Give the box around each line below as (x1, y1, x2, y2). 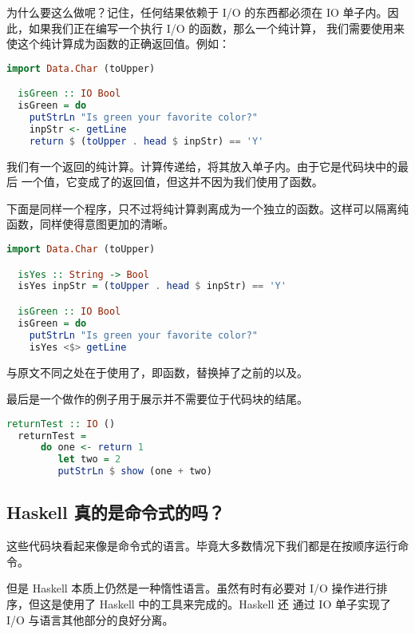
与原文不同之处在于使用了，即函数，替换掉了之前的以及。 (6, 363, 308, 380)
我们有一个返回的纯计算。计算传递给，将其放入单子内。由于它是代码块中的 (6, 157, 397, 174)
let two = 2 (57, 454, 121, 466)
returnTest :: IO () (6, 418, 116, 430)
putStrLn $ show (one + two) (57, 466, 212, 477)
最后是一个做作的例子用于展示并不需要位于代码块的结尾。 (6, 390, 308, 407)
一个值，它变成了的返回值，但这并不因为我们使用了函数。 (21, 173, 323, 190)
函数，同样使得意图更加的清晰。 (6, 216, 174, 232)
